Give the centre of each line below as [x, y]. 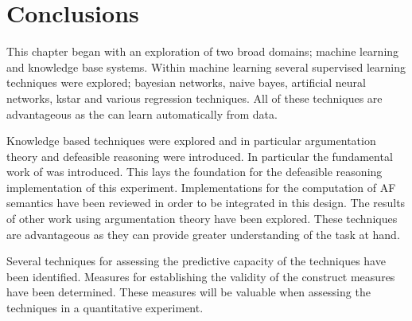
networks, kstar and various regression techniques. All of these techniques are [194, 98]
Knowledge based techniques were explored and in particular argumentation [191, 141]
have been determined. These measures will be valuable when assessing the [189, 292]
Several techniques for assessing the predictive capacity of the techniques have [196, 261]
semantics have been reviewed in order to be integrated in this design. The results [206, 203]
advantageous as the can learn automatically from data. [142, 114]
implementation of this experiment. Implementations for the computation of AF [201, 187]
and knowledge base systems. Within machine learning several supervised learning [206, 67]
